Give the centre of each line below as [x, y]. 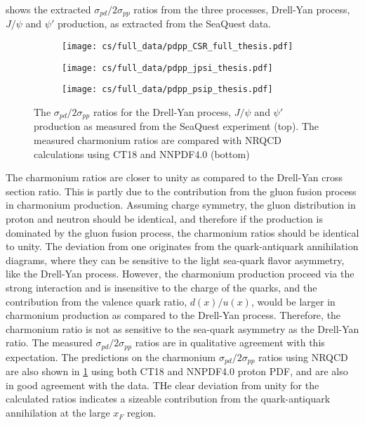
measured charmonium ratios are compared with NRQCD [158, 140]
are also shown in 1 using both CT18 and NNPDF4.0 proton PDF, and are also [177, 371]
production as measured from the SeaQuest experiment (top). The [176, 126]
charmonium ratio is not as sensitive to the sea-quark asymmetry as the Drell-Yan [182, 328]
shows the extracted [48, 9]
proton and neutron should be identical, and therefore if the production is [164, 219]
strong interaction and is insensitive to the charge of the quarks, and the [161, 287]
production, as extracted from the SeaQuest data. [164, 24]
